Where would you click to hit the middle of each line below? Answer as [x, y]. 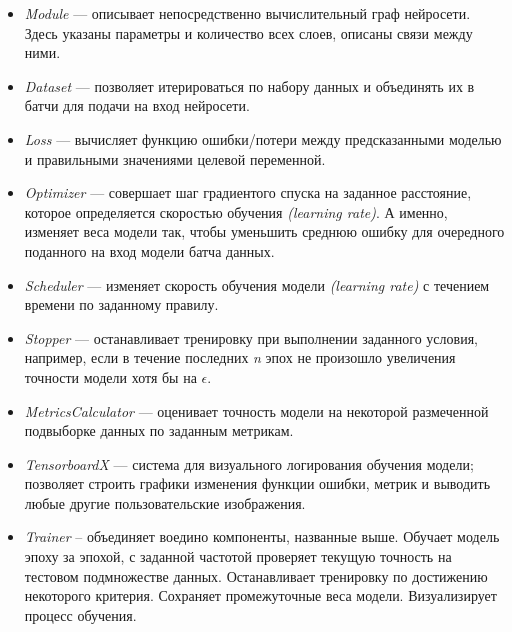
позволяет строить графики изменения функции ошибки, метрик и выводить [257, 483]
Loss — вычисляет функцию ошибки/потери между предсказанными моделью [263, 138]
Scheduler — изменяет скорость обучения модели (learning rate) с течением [257, 284]
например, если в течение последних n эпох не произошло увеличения [240, 357]
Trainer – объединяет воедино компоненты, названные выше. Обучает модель [262, 536]
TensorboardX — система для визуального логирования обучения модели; [249, 463]
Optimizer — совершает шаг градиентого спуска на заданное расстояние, [248, 192]
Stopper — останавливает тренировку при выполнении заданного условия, [251, 337]
